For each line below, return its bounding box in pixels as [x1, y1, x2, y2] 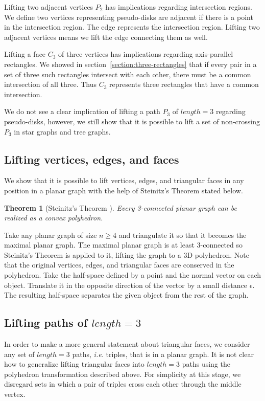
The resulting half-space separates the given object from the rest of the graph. [4, 289, 249, 300]
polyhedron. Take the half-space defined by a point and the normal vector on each [4, 270, 261, 280]
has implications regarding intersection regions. [105, 2, 253, 12]
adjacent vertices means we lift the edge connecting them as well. [4, 31, 208, 42]
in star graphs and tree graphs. [14, 126, 111, 137]
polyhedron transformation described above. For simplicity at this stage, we [4, 368, 241, 379]
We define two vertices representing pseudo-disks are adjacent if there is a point [4, 11, 253, 22]
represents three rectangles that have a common [109, 79, 259, 90]
